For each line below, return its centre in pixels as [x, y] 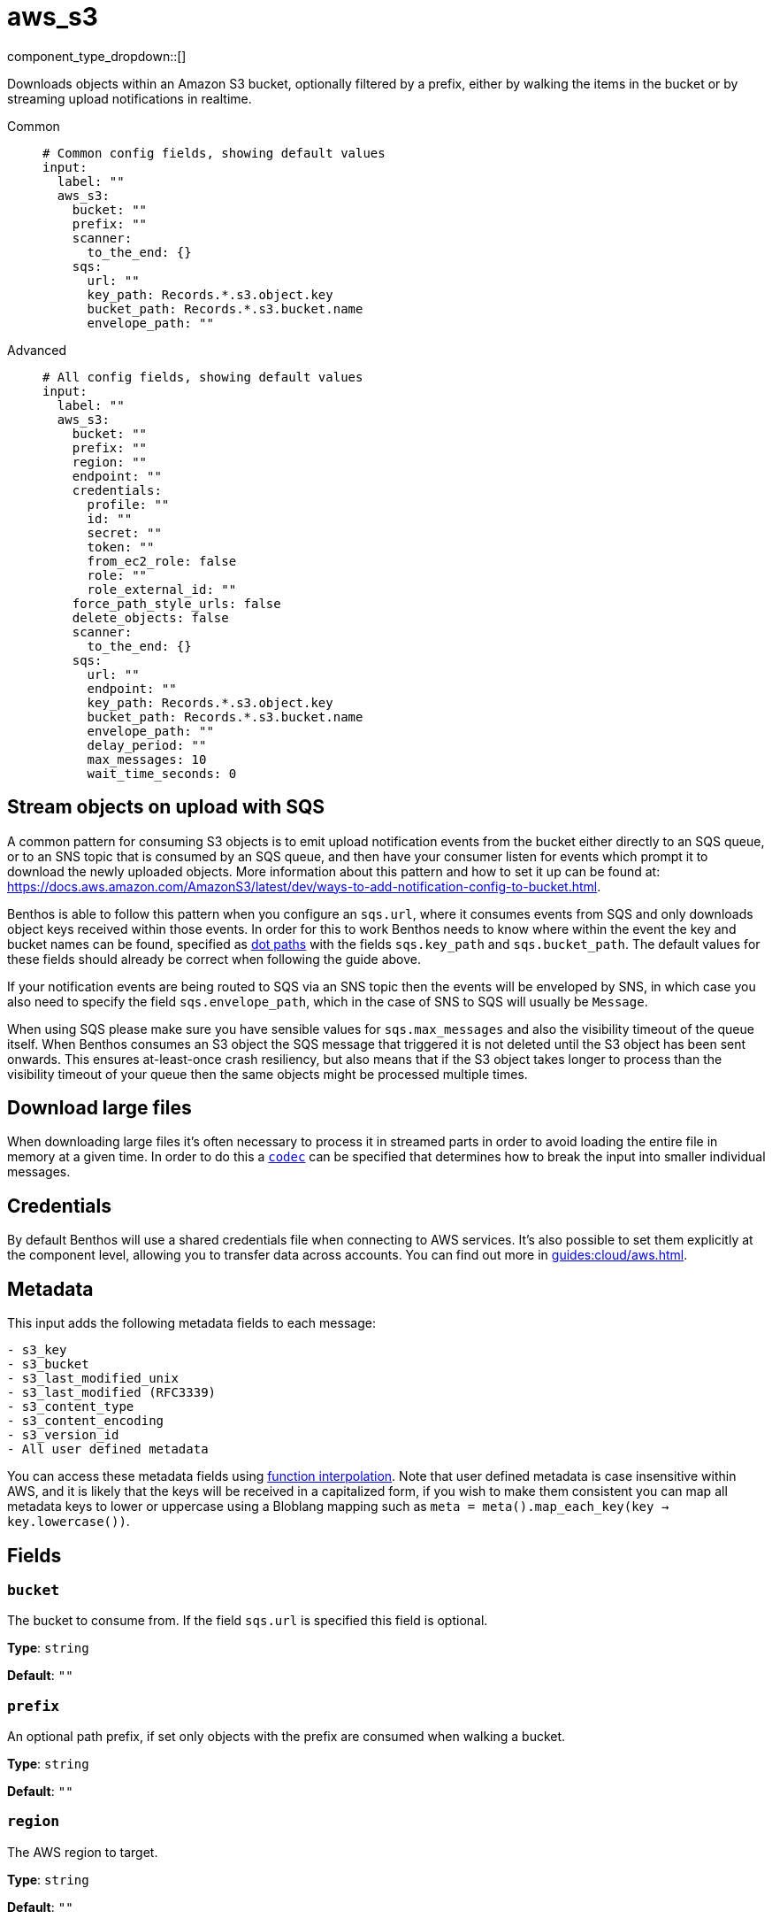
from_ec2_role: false [162, 561]
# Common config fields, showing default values [214, 153]
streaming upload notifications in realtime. [130, 98]
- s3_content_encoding [86, 1421]
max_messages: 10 [147, 759]
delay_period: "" [147, 745]
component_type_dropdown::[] [97, 56]
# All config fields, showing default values [203, 377]
